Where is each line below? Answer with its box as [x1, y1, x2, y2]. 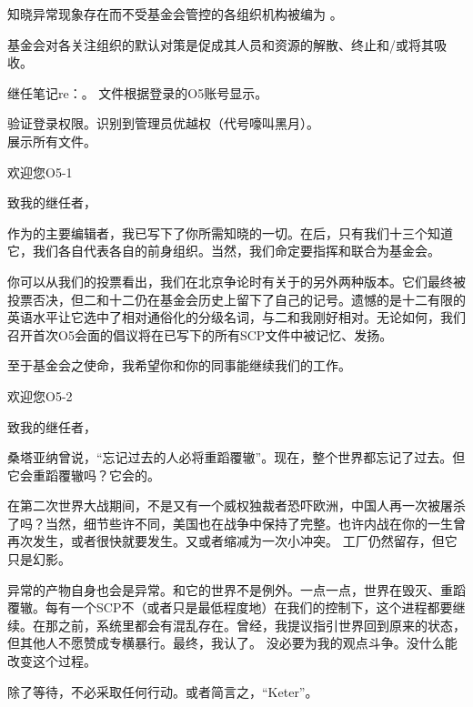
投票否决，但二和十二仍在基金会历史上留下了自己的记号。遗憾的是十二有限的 [7, 289, 466, 308]
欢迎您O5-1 [7, 162, 73, 181]
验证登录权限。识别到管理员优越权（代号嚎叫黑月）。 [7, 114, 319, 133]
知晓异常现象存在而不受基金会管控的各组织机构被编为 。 [7, 5, 343, 23]
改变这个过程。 [7, 651, 96, 671]
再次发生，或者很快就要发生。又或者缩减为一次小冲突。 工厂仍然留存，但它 [7, 531, 458, 550]
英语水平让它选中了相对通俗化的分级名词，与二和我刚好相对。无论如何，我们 [7, 308, 466, 327]
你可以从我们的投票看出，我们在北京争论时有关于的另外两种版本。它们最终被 [7, 271, 466, 290]
